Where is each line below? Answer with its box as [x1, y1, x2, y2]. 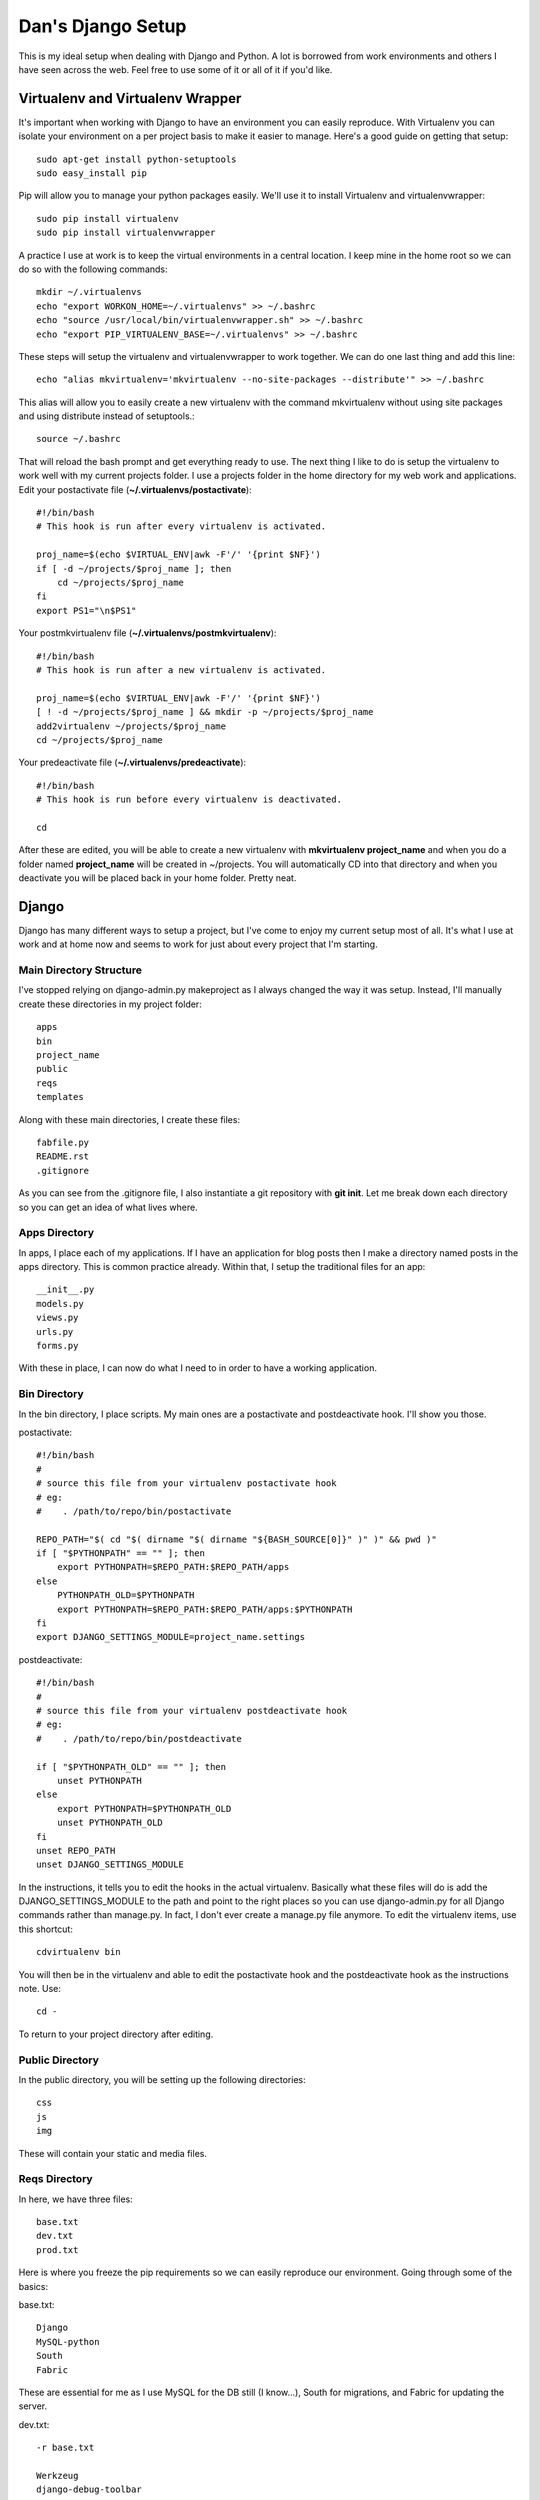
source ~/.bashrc [36, 433, 121, 445]
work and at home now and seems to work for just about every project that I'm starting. [18, 938, 379, 950]
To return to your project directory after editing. [18, 2028, 214, 2040]
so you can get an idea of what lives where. [18, 1201, 199, 1213]
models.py [36, 1298, 84, 1309]
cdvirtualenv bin [36, 1946, 121, 1958]
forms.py [36, 1340, 79, 1352]
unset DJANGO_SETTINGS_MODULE [36, 1859, 185, 1870]
